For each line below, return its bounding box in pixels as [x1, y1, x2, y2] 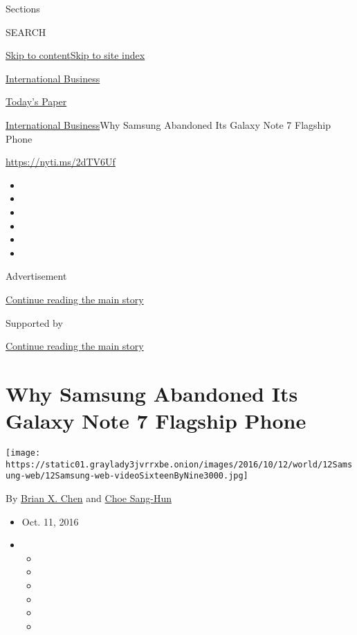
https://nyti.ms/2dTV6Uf [6, 154, 116, 169]
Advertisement [6, 269, 67, 283]
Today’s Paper [6, 94, 67, 109]
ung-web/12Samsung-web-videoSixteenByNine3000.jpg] [6, 471, 248, 481]
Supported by [6, 315, 63, 330]
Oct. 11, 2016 [21, 514, 79, 528]
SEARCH [6, 24, 46, 39]
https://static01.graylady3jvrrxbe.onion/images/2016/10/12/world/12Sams [6, 459, 353, 469]
